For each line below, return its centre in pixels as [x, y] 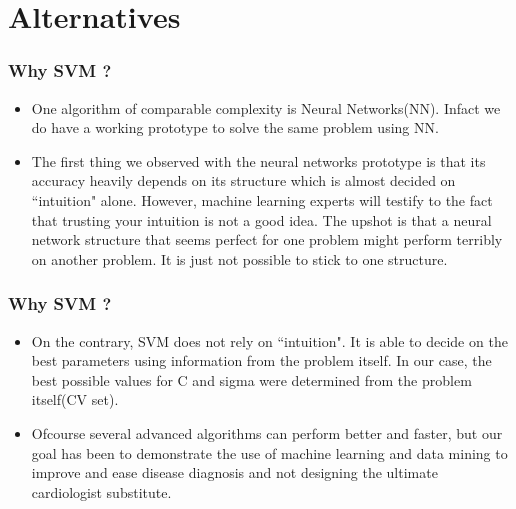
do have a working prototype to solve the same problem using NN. [235, 127]
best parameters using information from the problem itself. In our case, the [261, 360]
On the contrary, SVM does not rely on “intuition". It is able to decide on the [269, 340]
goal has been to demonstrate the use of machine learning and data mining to [269, 452]
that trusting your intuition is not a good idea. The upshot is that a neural [261, 219]
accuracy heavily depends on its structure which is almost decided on [243, 180]
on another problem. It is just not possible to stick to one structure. [239, 258]
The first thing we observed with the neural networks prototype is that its [258, 160]
